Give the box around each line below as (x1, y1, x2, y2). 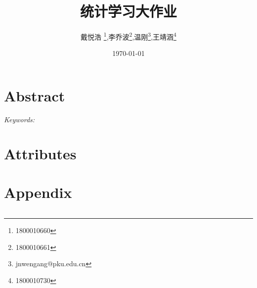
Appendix (4, 182, 72, 202)
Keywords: (4, 114, 35, 124)
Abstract (4, 85, 65, 105)
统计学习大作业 (80, 1, 177, 21)
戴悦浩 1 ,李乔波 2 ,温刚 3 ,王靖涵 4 (81, 30, 176, 42)
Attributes (4, 143, 77, 163)
